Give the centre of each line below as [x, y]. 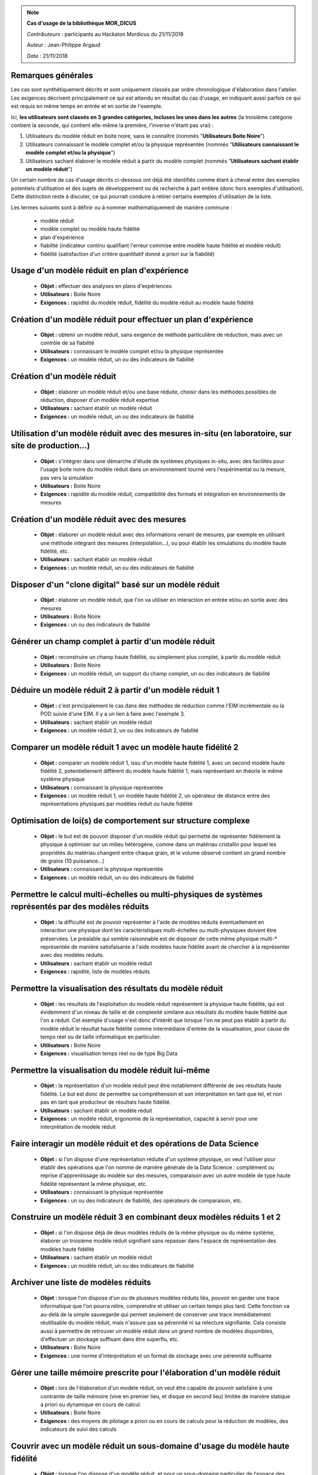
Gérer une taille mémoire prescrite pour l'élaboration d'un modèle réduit [146, 1373]
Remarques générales [52, 76]
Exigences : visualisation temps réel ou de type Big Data [109, 1053]
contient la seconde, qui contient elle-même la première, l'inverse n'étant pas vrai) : [112, 125]
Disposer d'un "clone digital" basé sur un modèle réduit [115, 584]
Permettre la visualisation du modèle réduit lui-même [110, 1070]
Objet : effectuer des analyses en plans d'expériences [106, 286]
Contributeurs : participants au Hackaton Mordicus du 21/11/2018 [105, 34]
